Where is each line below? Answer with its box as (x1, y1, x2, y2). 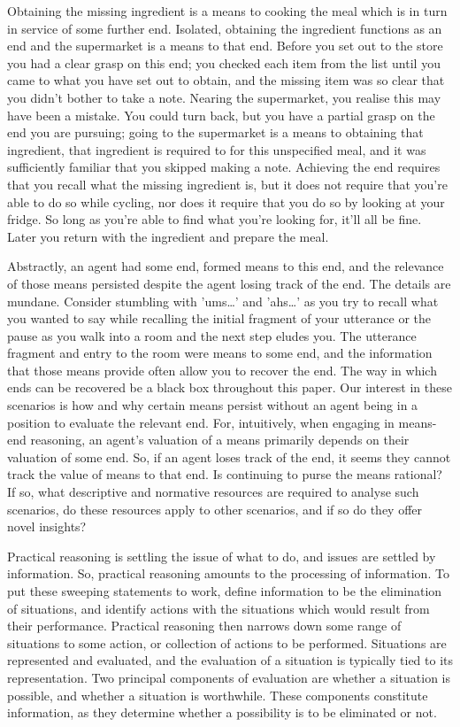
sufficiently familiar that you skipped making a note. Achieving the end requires (7, 158, 441, 176)
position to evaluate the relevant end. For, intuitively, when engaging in (7, 413, 395, 431)
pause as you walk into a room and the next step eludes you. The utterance (7, 326, 417, 344)
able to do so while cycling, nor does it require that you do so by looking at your (7, 192, 445, 211)
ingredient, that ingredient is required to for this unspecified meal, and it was (7, 140, 426, 159)
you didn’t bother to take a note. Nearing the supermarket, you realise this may (7, 88, 441, 106)
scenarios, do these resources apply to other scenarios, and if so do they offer (7, 499, 423, 518)
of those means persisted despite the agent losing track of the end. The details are (7, 274, 451, 292)
